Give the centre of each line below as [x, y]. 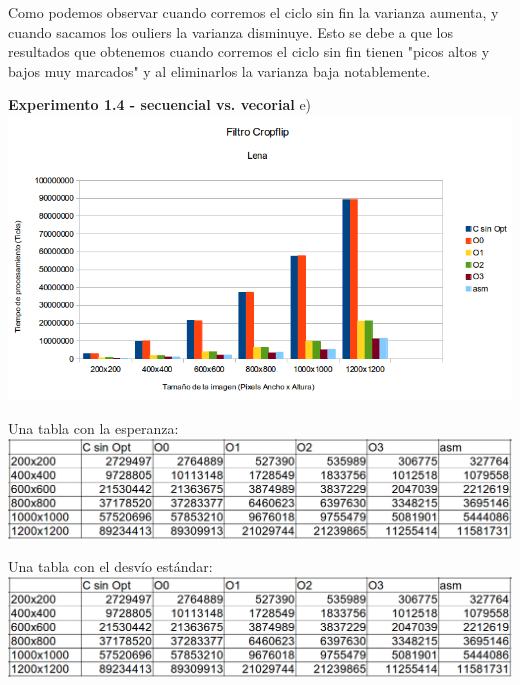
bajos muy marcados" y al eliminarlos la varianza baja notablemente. [219, 70]
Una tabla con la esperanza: [93, 428]
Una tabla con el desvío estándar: [110, 566]
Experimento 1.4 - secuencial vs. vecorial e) [160, 104]
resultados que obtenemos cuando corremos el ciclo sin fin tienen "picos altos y [249, 51]
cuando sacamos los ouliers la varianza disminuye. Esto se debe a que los [230, 31]
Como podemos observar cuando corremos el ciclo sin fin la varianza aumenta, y [253, 12]
